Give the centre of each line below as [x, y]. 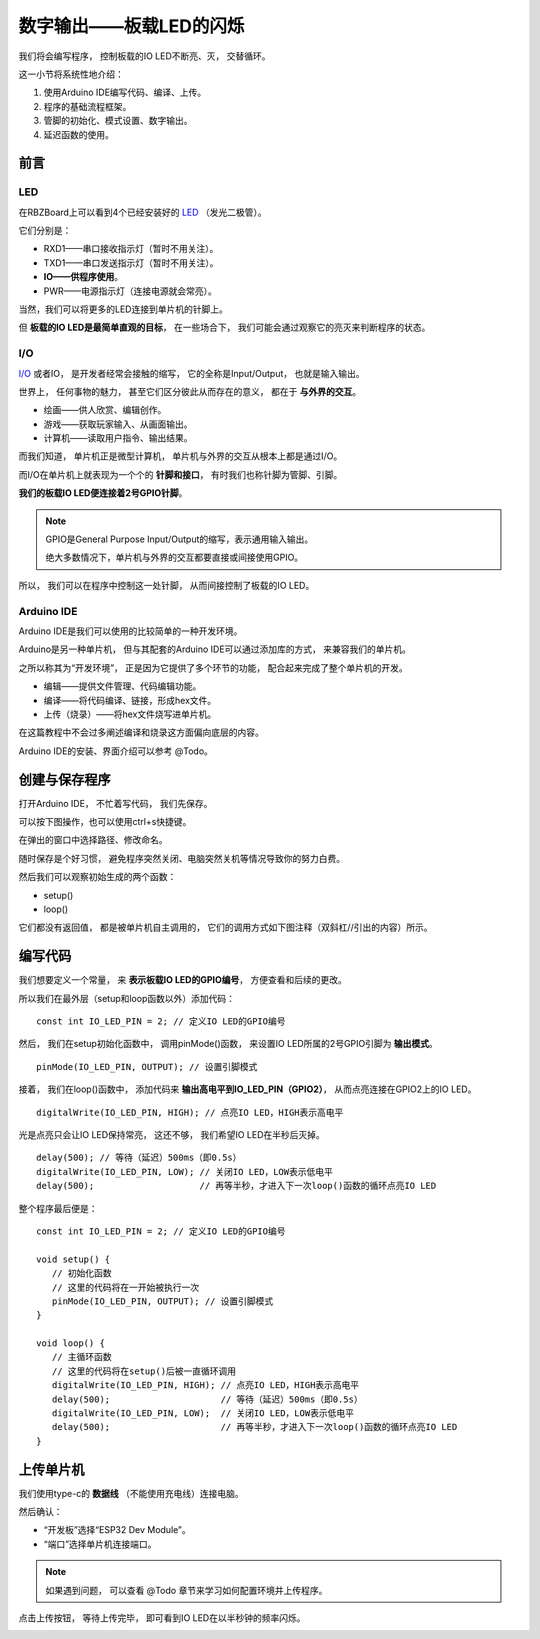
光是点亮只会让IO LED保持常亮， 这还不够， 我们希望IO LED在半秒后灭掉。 [171, 1134]
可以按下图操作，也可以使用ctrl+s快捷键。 [105, 821]
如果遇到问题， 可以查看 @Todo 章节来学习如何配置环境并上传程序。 [186, 1590]
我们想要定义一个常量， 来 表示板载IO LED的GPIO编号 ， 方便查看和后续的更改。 [182, 980]
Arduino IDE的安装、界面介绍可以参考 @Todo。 [116, 751]
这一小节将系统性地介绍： [71, 74]
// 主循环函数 [81, 1357]
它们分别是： [45, 231]
